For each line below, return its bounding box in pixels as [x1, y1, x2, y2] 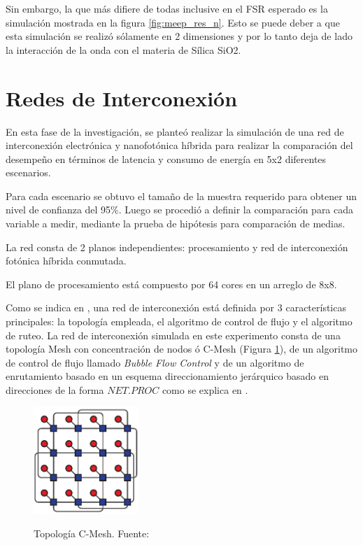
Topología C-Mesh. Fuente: [34, 525, 150, 540]
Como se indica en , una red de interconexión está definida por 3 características [6, 300, 346, 315]
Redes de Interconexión [6, 83, 238, 112]
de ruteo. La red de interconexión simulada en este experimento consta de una [6, 327, 341, 342]
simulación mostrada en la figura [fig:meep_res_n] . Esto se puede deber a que [6, 15, 340, 29]
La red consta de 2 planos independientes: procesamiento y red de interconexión [6, 239, 348, 254]
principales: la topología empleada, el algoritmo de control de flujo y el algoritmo [6, 314, 353, 329]
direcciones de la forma [6, 383, 104, 397]
